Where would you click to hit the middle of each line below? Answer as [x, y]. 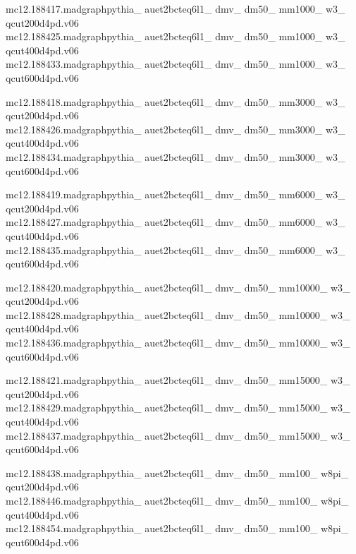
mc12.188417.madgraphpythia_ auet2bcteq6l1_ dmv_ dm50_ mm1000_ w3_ [176, 8]
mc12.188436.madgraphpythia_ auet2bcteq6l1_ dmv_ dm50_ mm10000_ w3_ [178, 343]
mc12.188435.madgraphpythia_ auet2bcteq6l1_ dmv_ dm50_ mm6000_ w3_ [176, 249]
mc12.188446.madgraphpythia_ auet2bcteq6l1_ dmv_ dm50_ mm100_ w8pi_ [177, 500]
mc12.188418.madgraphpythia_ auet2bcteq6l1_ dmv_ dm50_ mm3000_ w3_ [176, 101]
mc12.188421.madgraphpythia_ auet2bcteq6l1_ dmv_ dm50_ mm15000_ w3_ [178, 380]
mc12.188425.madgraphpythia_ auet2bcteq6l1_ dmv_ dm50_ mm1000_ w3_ [176, 36]
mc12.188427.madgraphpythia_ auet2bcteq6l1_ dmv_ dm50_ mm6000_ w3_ [176, 222]
